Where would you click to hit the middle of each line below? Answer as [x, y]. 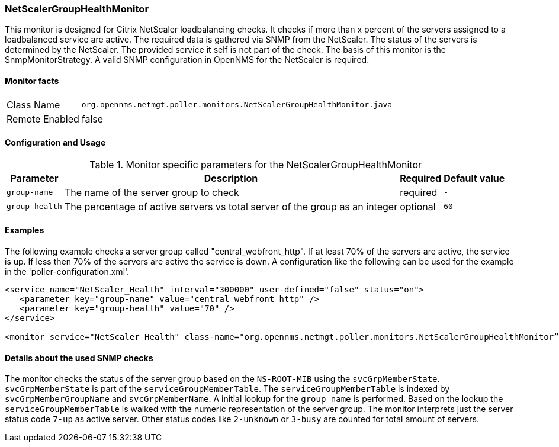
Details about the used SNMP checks [79, 358]
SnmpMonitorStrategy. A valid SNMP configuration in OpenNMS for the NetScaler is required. [187, 60]
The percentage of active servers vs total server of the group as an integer [231, 206]
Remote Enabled [43, 119]
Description [231, 178]
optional [418, 206]
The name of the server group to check [152, 192]
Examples [25, 230]
